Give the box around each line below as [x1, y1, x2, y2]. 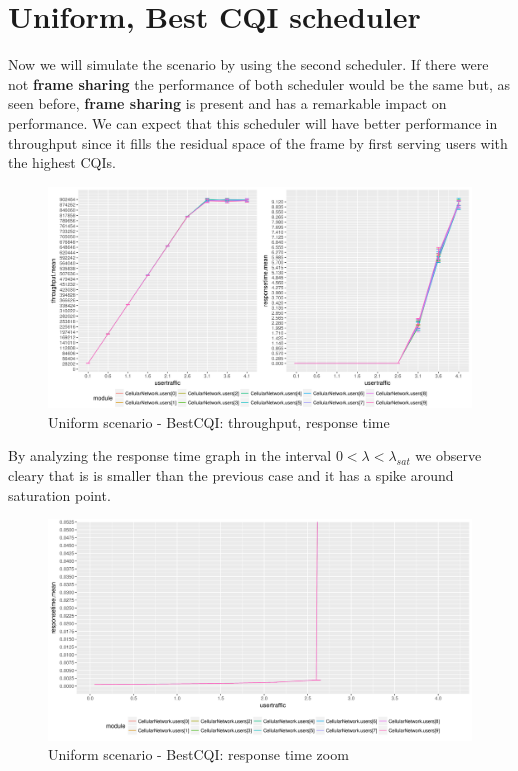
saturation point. [8, 484, 111, 505]
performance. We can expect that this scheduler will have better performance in [8, 112, 498, 133]
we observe [415, 445, 482, 466]
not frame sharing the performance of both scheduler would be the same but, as [8, 73, 510, 94]
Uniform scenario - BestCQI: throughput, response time [48, 411, 390, 432]
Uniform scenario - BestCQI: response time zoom [48, 744, 349, 765]
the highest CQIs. [8, 152, 116, 173]
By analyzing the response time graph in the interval [8, 445, 332, 466]
